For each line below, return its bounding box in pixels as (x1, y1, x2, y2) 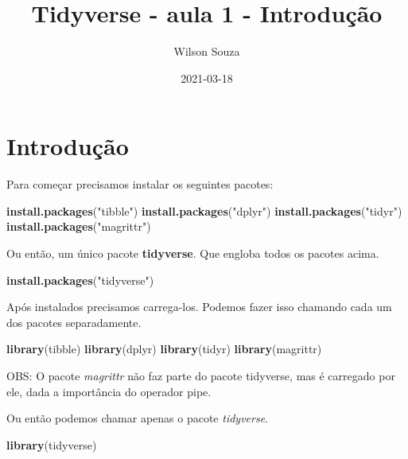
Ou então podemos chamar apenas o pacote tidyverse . (6, 410, 268, 426)
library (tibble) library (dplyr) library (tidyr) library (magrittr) (6, 340, 322, 357)
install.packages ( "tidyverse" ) (6, 271, 154, 288)
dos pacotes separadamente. (6, 313, 142, 330)
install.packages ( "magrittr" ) (6, 218, 151, 235)
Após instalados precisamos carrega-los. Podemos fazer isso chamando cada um (6, 298, 392, 315)
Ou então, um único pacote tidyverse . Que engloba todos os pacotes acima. (6, 245, 379, 262)
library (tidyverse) (6, 436, 97, 453)
